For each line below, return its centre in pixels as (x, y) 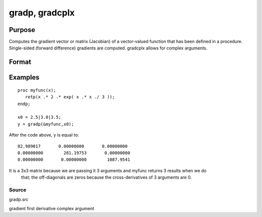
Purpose (22, 30)
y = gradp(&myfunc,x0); (46, 124)
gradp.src (19, 200)
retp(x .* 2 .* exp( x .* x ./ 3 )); (70, 97)
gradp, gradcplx (42, 13)
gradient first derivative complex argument (52, 208)
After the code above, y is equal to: (44, 135)
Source (18, 190)
